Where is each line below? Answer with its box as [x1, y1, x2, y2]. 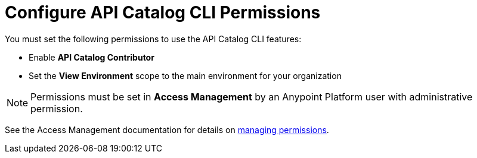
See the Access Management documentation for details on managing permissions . [5, 124, 329, 135]
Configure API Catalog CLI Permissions [5, 2, 321, 23]
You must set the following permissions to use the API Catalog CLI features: [5, 33, 302, 44]
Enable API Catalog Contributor [29, 52, 154, 62]
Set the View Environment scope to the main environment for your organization [29, 70, 342, 81]
